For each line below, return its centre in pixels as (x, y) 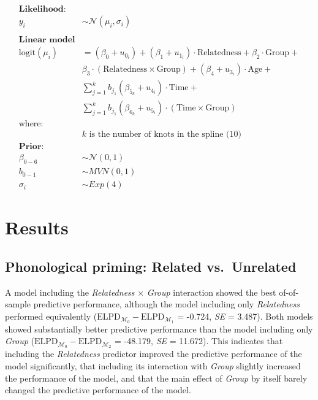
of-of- (289, 292)
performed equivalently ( (51, 316)
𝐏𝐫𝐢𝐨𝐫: (31, 147)
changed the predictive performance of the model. (98, 390)
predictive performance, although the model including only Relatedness (166, 304)
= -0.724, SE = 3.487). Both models (245, 316)
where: (31, 124)
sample (18, 304)
